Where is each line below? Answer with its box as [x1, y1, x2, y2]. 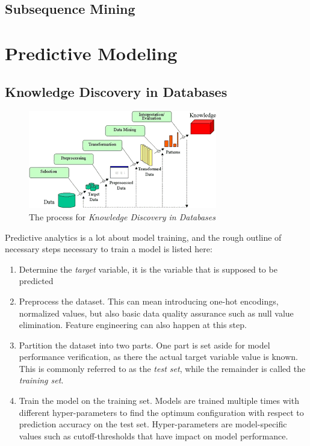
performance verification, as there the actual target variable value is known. [19, 350, 298, 363]
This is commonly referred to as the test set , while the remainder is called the [19, 362, 306, 374]
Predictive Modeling [5, 40, 178, 65]
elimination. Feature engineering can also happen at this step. [19, 318, 247, 331]
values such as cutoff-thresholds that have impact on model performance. [19, 429, 288, 442]
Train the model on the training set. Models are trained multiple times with [19, 394, 299, 407]
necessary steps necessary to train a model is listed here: [5, 243, 212, 255]
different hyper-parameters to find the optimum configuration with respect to [19, 406, 304, 418]
